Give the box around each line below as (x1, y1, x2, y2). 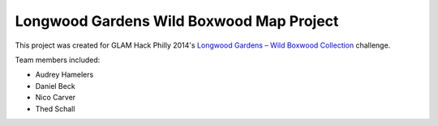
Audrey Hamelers (35, 69, 94, 80)
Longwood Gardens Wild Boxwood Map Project (15, 12, 339, 30)
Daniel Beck (35, 81, 76, 90)
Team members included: (15, 55, 101, 65)
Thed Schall (35, 103, 75, 113)
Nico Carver (35, 93, 76, 103)
